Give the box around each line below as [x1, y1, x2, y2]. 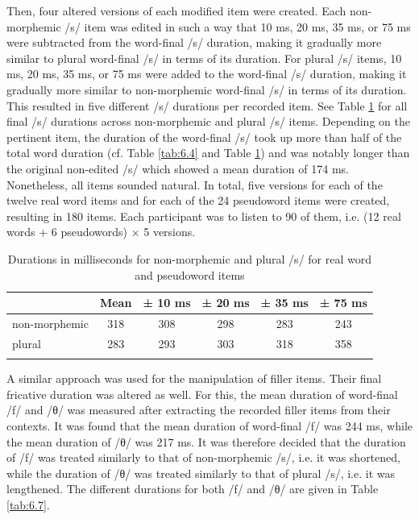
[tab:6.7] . [6, 496, 50, 513]
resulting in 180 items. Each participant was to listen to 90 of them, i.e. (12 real [6, 207, 401, 224]
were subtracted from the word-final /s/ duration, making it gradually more [6, 34, 382, 51]
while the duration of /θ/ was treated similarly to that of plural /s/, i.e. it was [6, 464, 396, 481]
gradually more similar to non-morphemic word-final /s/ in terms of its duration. [6, 81, 407, 98]
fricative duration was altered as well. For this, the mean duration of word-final [6, 385, 398, 402]
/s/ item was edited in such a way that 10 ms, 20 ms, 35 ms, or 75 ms [64, 18, 411, 35]
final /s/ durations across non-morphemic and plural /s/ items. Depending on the [6, 113, 410, 130]
